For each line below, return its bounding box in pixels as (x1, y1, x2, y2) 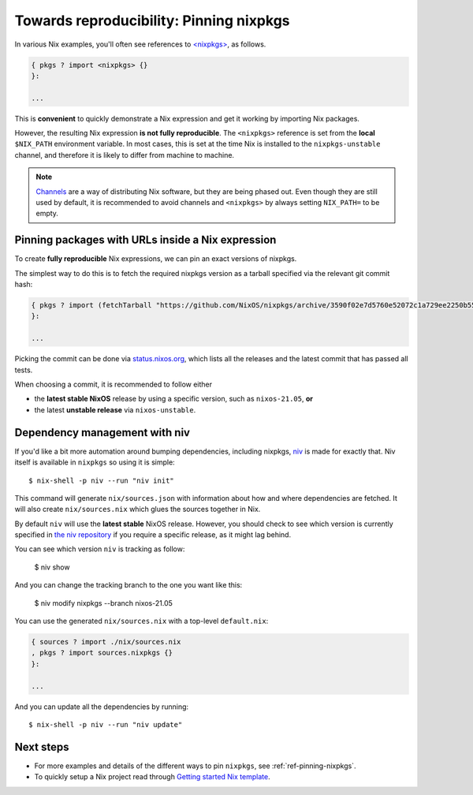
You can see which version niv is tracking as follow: (14, 544, 185, 554)
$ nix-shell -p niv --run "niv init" (28, 476, 175, 485)
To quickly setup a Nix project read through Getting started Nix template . (34, 772, 271, 782)
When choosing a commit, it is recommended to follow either (14, 379, 213, 390)
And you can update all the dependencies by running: (14, 702, 189, 711)
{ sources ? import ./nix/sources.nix (31, 637, 181, 646)
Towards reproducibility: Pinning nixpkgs (14, 12, 291, 29)
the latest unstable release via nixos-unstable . (34, 405, 196, 414)
